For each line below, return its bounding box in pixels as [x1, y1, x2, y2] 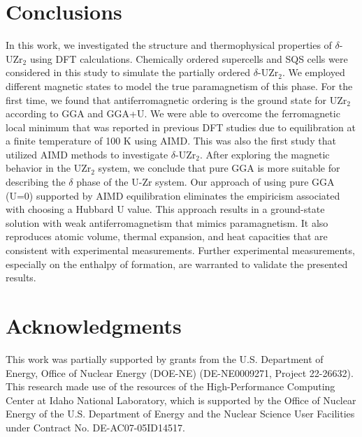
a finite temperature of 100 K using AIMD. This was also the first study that [6, 133, 336, 148]
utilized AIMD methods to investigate [6, 147, 168, 161]
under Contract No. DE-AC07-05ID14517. [6, 420, 185, 434]
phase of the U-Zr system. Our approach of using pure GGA [76, 175, 335, 189]
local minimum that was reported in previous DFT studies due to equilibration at [6, 119, 356, 134]
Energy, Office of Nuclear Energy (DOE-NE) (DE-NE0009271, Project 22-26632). [6, 365, 354, 380]
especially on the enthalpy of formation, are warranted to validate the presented [6, 256, 348, 271]
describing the [6, 175, 66, 189]
